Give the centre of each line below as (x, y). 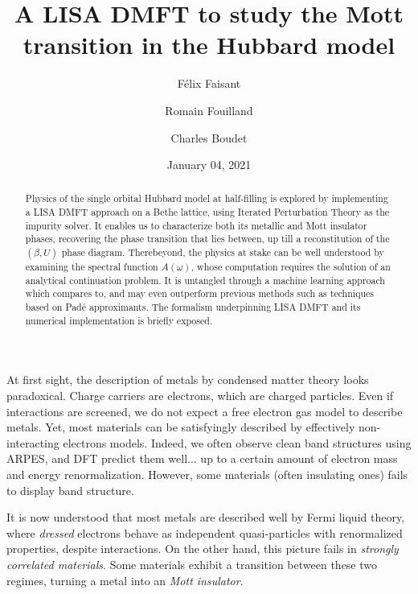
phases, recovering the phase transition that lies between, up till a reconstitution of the (207, 239)
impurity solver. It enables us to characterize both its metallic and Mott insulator (196, 225)
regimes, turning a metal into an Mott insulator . (125, 580)
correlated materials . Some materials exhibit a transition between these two (192, 564)
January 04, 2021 (209, 165)
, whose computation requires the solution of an (291, 267)
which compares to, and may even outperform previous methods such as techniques (199, 293)
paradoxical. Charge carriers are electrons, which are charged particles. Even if (200, 396)
